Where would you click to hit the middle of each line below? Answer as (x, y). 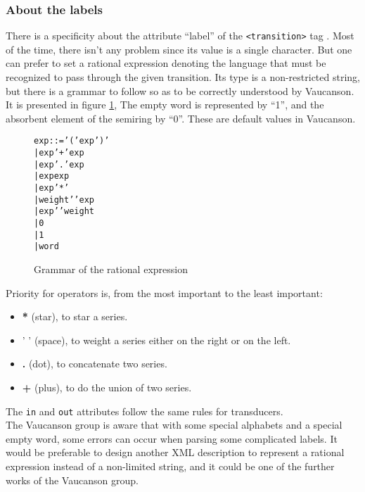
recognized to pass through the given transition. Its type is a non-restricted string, (183, 77)
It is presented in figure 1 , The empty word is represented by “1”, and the (165, 105)
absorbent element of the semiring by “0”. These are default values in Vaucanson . (181, 118)
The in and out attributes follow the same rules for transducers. (145, 411)
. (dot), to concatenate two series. (95, 364)
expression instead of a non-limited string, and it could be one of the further (170, 466)
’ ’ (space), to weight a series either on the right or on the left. (156, 340)
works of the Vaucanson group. (72, 480)
